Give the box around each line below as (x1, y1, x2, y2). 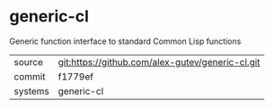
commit (13, 70, 46, 82)
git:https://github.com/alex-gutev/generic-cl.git (57, 55, 261, 68)
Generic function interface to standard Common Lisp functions (9, 36, 242, 46)
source (13, 55, 43, 68)
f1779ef (57, 70, 94, 82)
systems (13, 85, 49, 97)
